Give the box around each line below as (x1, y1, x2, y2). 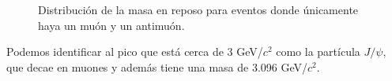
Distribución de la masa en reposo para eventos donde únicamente (38, 2, 359, 17)
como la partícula (276, 43, 360, 60)
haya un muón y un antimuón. (38, 17, 185, 33)
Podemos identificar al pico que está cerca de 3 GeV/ (6, 43, 263, 60)
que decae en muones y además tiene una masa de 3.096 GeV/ (6, 58, 307, 75)
